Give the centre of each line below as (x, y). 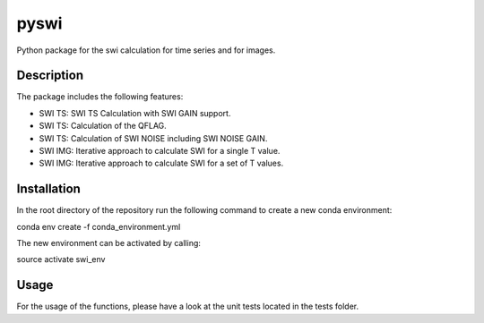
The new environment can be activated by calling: (109, 243)
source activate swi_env (61, 259)
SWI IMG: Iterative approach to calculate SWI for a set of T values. (161, 163)
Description (50, 76)
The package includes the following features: (100, 97)
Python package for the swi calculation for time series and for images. (146, 50)
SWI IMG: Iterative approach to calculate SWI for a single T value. (160, 151)
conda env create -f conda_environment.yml (99, 226)
